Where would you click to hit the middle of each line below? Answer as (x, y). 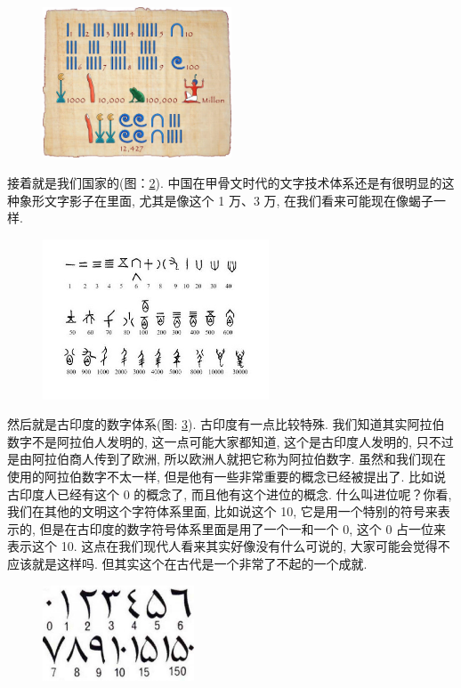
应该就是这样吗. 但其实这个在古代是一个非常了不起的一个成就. (187, 564)
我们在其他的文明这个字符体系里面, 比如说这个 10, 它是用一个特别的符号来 (222, 511)
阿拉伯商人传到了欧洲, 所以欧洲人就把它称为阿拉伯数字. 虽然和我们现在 (239, 459)
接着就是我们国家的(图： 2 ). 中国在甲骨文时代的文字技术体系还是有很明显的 (225, 182)
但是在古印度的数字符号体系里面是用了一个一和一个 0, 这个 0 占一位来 (243, 528)
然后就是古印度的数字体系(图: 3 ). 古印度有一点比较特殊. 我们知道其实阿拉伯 (226, 424)
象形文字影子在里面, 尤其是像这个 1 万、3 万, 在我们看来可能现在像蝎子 (226, 200)
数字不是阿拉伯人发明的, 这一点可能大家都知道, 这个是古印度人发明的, (210, 441)
